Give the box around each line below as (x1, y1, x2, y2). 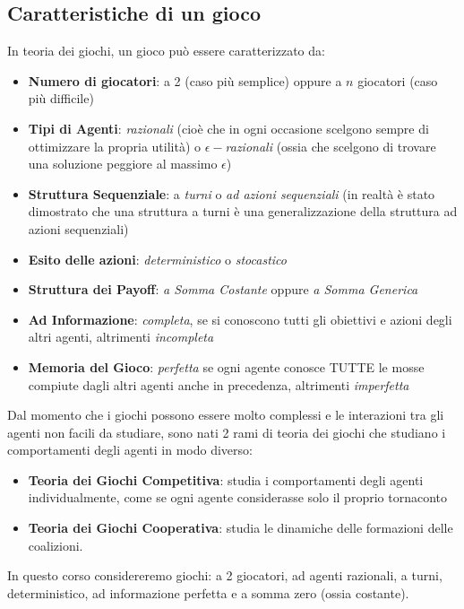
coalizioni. (28, 535, 83, 554)
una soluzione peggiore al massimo (28, 154, 218, 173)
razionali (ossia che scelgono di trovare (225, 136, 436, 155)
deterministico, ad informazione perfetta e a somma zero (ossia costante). (7, 583, 409, 602)
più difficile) (28, 89, 94, 108)
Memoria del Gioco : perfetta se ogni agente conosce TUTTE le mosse (28, 357, 425, 376)
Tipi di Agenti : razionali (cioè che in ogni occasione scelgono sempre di (28, 118, 429, 137)
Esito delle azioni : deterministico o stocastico (28, 249, 287, 268)
